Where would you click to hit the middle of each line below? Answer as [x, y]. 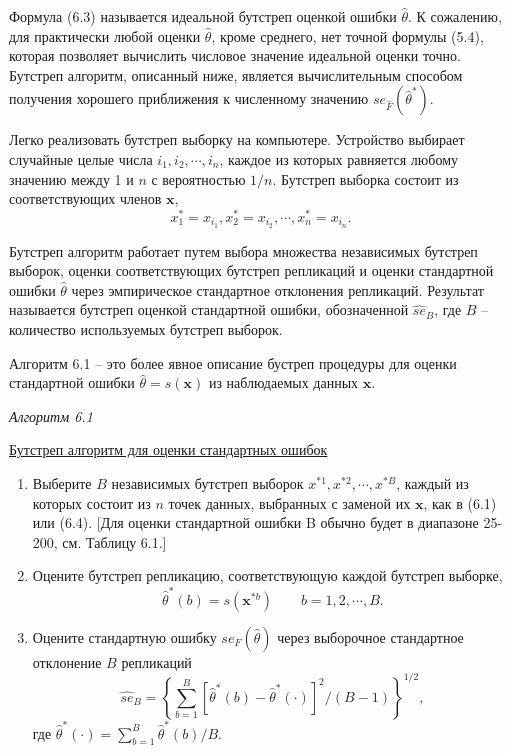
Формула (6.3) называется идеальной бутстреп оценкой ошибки [203, 16]
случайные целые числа [81, 158]
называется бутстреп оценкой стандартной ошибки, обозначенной [209, 309]
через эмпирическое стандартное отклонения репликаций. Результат [277, 289]
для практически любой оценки [105, 35]
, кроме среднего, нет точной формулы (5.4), [347, 35]
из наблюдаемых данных [283, 382]
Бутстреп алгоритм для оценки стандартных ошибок [168, 449]
